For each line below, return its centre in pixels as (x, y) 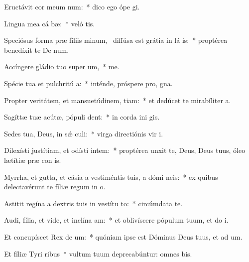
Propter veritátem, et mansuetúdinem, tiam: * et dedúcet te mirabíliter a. (118, 100)
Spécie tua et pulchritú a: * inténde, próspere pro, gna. (88, 83)
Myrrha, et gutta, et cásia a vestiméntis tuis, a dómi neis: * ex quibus (111, 177)
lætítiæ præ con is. (33, 160)
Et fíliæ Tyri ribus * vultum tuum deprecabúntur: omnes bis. (98, 253)
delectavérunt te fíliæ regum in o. (55, 187)
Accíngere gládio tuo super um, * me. (62, 66)
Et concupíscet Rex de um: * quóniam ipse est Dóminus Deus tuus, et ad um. (123, 236)
